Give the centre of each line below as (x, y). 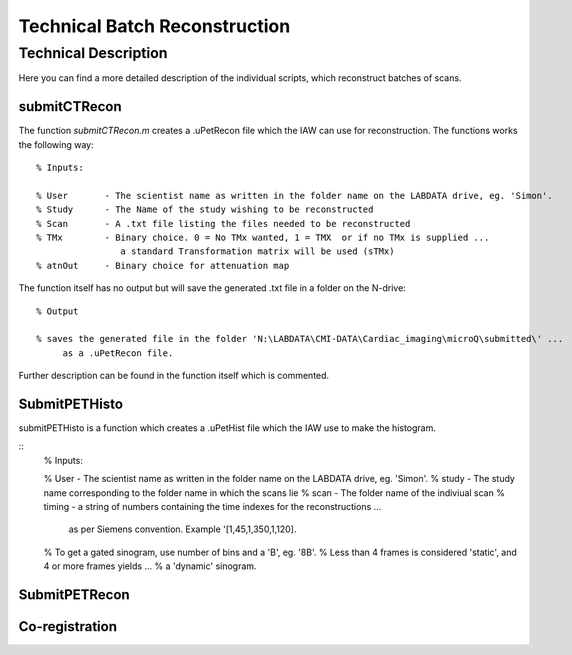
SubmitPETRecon (74, 594)
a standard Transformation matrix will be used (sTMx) (257, 251)
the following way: (56, 144)
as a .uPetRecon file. (118, 353)
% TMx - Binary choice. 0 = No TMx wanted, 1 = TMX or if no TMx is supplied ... (263, 238)
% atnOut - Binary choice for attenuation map (163, 265)
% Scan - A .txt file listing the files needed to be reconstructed (223, 223)
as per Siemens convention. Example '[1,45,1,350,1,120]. (182, 529)
